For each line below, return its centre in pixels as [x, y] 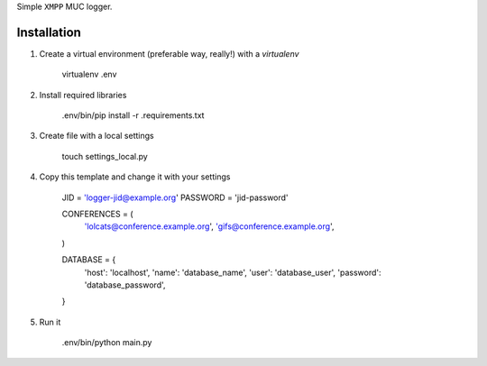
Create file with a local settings [96, 136]
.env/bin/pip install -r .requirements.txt [133, 115]
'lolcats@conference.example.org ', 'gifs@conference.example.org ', [209, 226]
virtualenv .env [89, 74]
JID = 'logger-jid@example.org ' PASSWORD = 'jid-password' [175, 197]
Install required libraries [83, 95]
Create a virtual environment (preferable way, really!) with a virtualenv [169, 53]
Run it [50, 322]
